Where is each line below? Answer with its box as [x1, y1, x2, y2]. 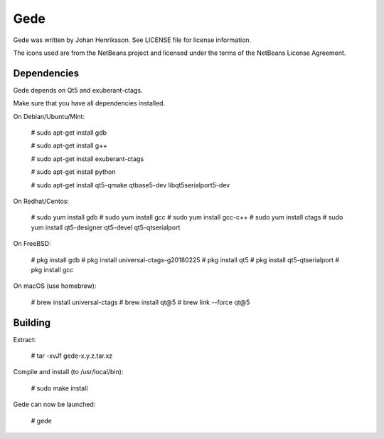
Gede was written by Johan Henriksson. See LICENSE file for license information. [13, 36, 252, 44]
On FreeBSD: [13, 239, 51, 248]
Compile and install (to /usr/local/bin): [13, 368, 124, 376]
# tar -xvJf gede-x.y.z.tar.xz [31, 351, 113, 360]
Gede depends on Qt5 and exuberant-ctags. [13, 86, 143, 94]
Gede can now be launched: [13, 400, 96, 409]
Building [13, 316, 51, 329]
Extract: [13, 335, 36, 344]
